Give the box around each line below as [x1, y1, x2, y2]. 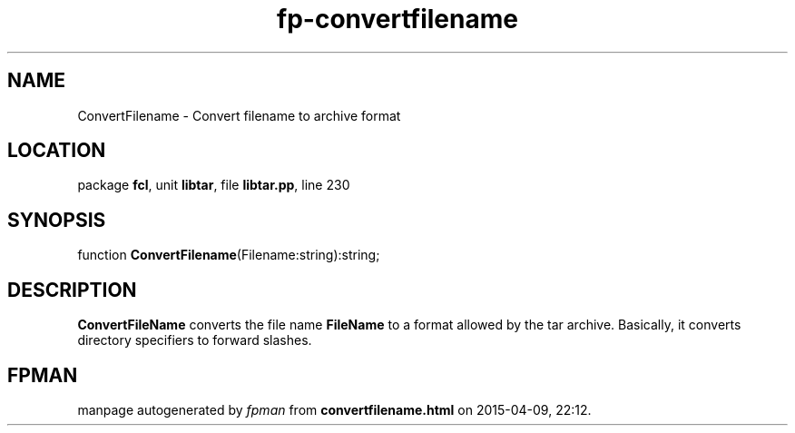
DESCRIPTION [7, 278, 137, 301]
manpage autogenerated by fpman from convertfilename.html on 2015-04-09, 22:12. [77, 401, 592, 418]
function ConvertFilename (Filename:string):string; [77, 247, 380, 263]
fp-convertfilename [277, 4, 518, 34]
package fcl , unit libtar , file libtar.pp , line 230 [77, 177, 350, 193]
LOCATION [7, 139, 106, 162]
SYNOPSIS [7, 208, 106, 231]
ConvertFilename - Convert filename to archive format [77, 107, 401, 123]
